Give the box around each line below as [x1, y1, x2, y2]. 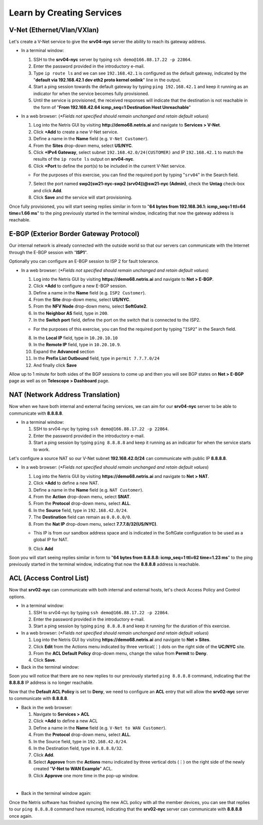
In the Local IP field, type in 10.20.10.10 [33, 335, 118, 341]
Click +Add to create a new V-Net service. [33, 129, 119, 135]
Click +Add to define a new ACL [33, 718, 98, 724]
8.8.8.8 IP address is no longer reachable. [9, 679, 94, 686]
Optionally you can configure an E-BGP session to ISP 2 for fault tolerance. [9, 258, 159, 264]
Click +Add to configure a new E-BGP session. [33, 283, 127, 289]
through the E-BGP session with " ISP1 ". [9, 249, 88, 255]
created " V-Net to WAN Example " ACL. [33, 766, 113, 771]
